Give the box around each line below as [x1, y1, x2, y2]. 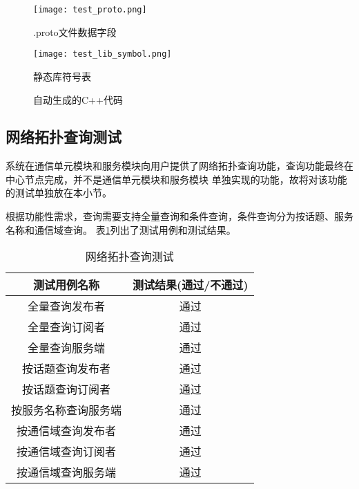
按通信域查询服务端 [17, 464, 117, 481]
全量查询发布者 [28, 298, 106, 315]
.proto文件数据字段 [33, 24, 117, 39]
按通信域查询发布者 [17, 423, 117, 439]
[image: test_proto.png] [33, 5, 147, 15]
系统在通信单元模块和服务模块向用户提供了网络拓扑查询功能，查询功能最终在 [6, 158, 353, 173]
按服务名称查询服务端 [11, 402, 122, 418]
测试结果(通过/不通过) [133, 277, 249, 293]
